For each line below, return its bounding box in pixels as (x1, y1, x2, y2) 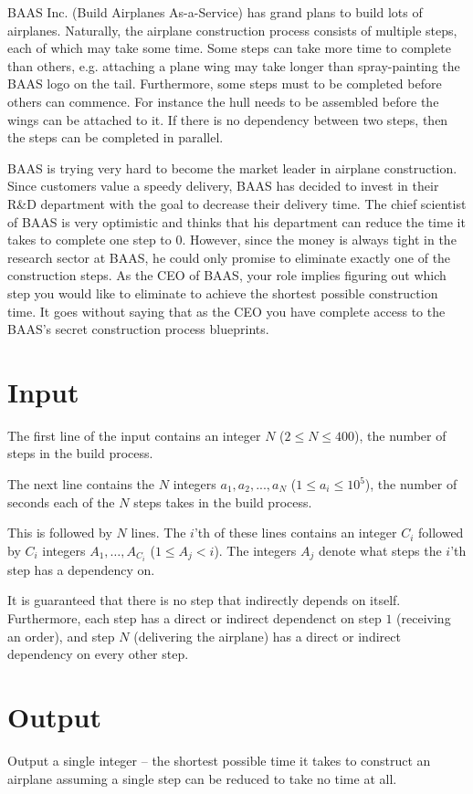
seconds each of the (7, 492, 115, 511)
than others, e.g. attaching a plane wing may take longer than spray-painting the (7, 56, 460, 75)
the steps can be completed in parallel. (7, 128, 224, 147)
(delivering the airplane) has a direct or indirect (133, 626, 401, 645)
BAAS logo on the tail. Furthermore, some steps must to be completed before (7, 74, 442, 93)
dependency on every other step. (7, 644, 189, 663)
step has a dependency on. (7, 559, 155, 579)
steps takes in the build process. (133, 492, 312, 511)
